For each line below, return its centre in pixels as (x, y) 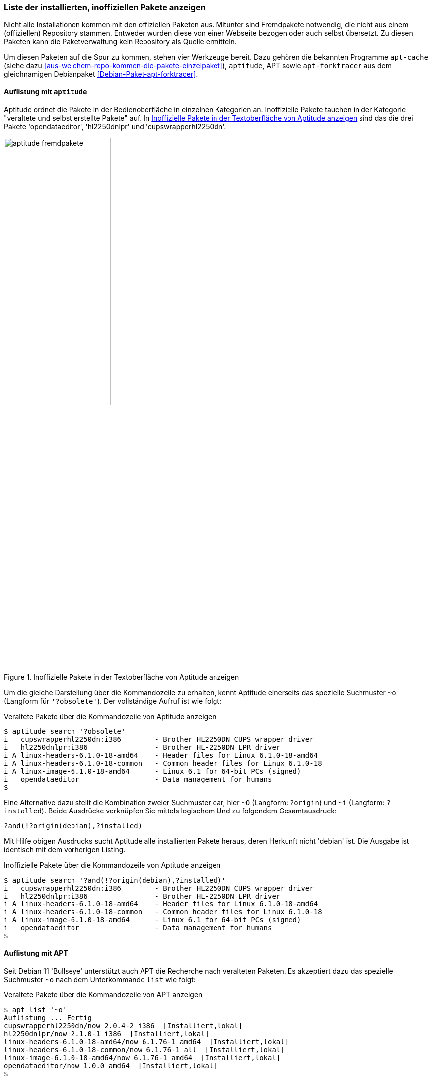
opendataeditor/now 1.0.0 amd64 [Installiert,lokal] (111, 1065)
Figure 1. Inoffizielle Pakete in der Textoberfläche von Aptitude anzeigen (122, 677)
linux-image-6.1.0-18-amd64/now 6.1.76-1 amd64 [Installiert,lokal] (142, 1057)
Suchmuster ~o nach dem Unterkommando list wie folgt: (100, 979)
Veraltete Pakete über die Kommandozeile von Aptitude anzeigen (110, 716)
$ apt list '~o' (36, 1010)
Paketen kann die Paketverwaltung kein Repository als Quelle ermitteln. (120, 42)
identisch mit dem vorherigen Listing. (65, 849)
